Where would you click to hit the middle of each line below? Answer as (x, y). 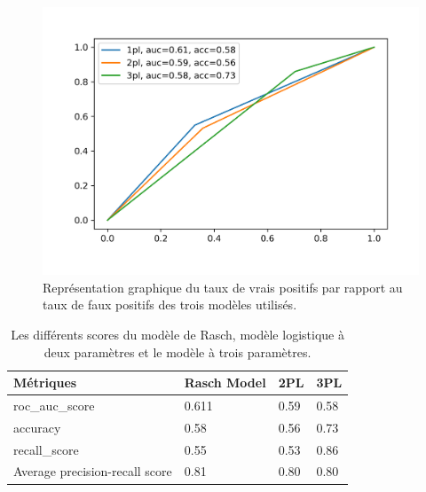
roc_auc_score (54, 405)
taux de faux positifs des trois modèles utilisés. (170, 305)
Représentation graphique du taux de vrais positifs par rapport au (223, 287)
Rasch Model (225, 383)
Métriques (45, 383)
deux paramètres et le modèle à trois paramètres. (177, 351)
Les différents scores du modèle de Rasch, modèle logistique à (177, 334)
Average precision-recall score (93, 471)
